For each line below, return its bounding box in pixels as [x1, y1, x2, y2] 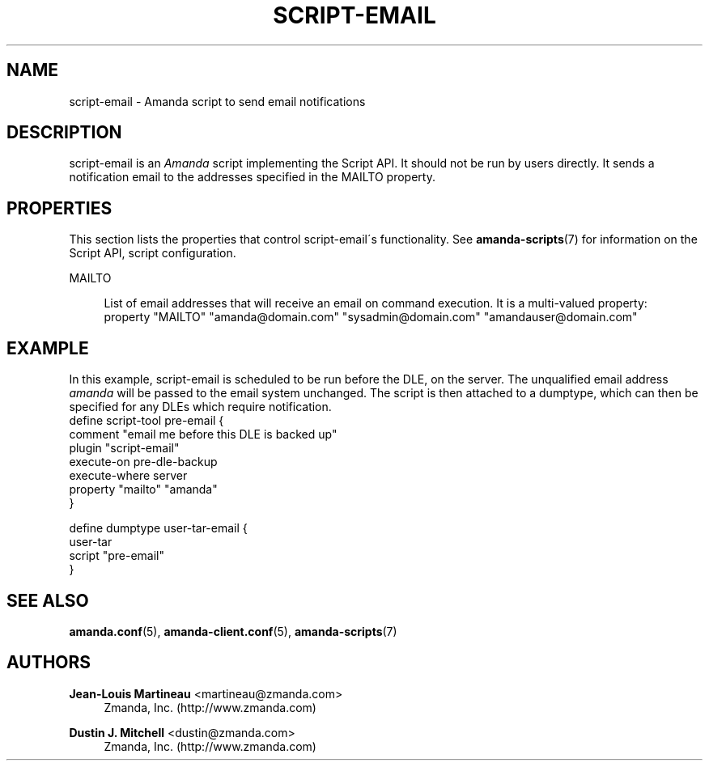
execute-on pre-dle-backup [69, 455, 218, 469]
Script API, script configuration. [69, 246, 236, 261]
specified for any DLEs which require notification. [69, 400, 332, 414]
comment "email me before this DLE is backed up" [69, 427, 338, 442]
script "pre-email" [69, 549, 164, 563]
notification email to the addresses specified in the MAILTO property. [69, 170, 435, 184]
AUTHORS [6, 652, 91, 673]
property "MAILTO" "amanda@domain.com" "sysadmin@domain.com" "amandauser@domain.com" [104, 310, 638, 324]
